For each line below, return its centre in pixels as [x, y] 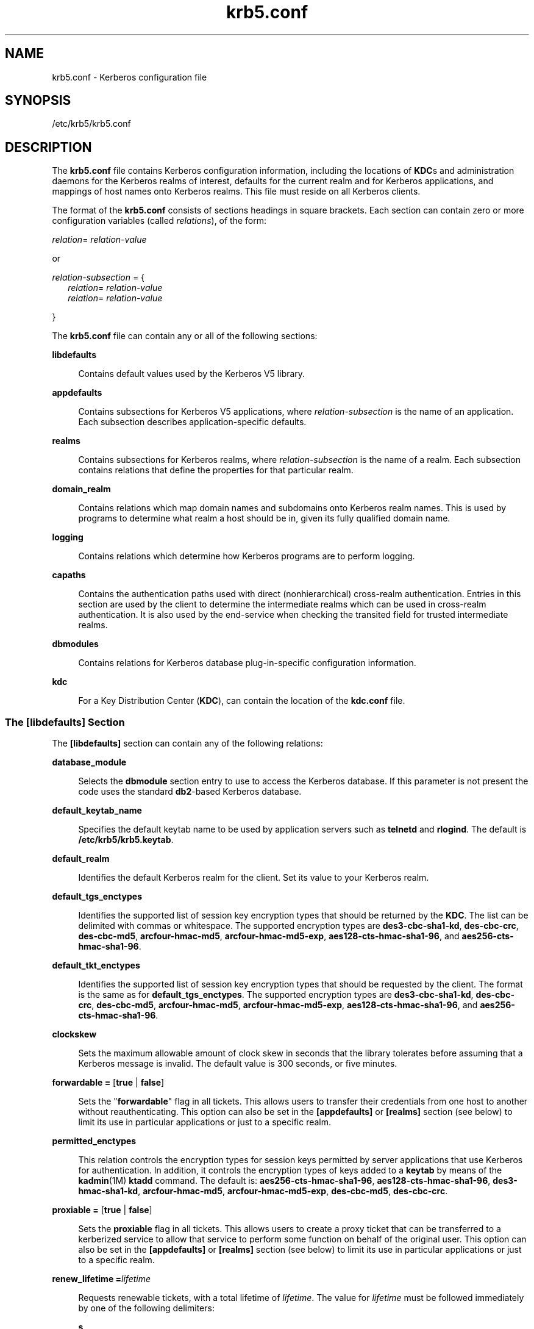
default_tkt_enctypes [96, 965]
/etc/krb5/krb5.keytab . [126, 840]
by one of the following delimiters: [146, 1308]
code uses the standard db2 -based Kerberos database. [190, 792]
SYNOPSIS [38, 101]
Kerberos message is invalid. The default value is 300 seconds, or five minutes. [238, 1064]
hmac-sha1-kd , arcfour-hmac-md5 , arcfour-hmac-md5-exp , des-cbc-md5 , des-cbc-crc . [263, 1191]
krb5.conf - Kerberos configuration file [130, 77]
